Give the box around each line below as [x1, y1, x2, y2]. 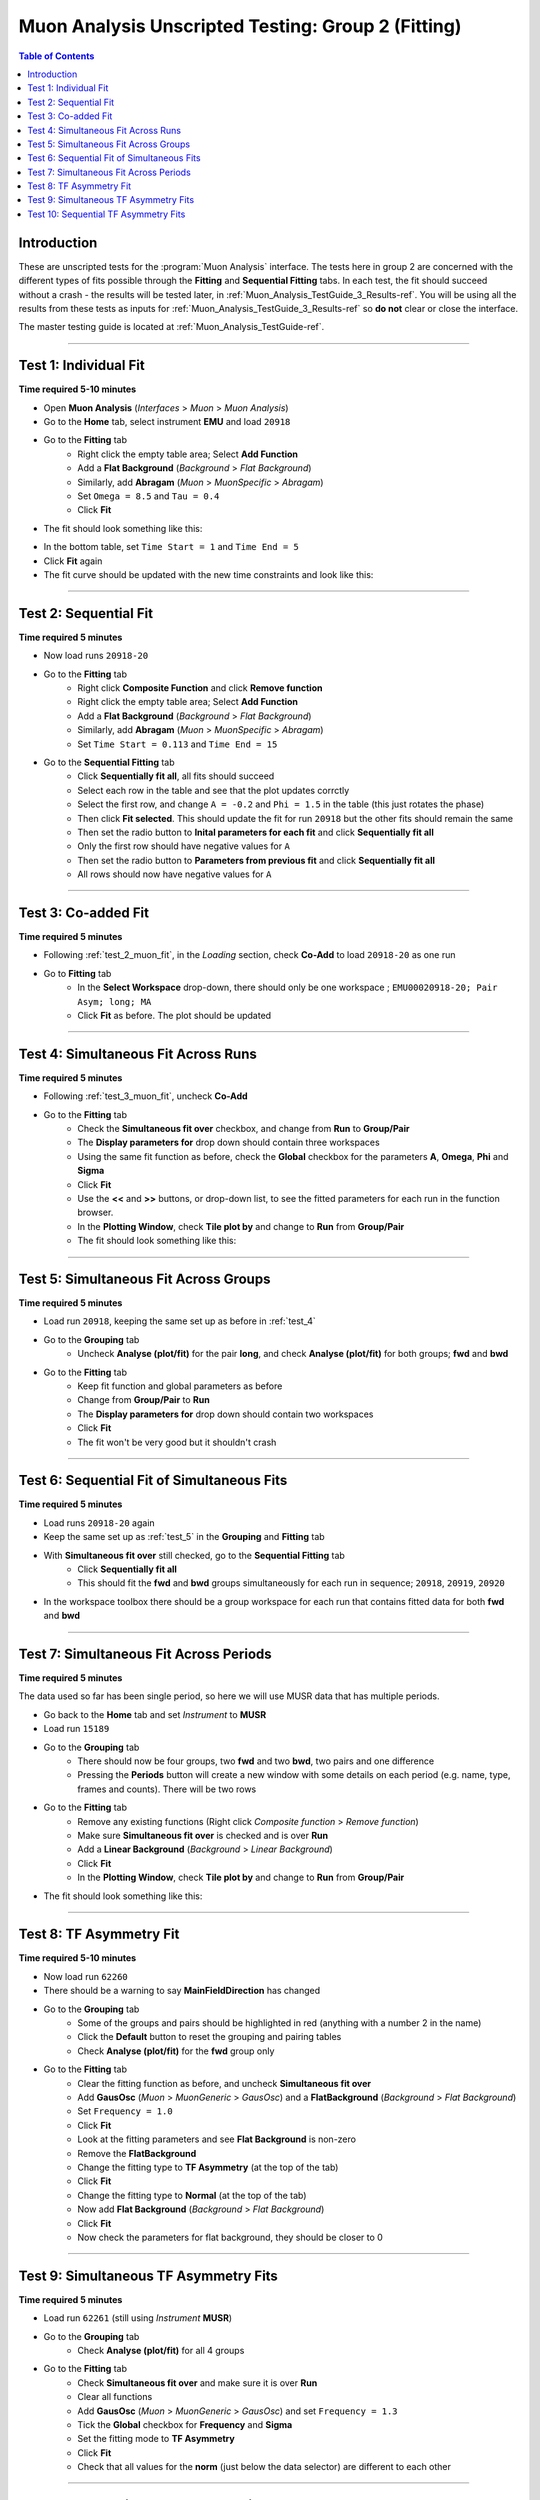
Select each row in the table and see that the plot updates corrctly [77, 784, 350, 796]
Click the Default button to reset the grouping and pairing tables [77, 2031, 342, 2043]
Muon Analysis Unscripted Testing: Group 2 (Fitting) [18, 15, 462, 37]
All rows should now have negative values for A [77, 868, 272, 880]
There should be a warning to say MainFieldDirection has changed [43, 1985, 321, 1997]
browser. [77, 1206, 114, 1219]
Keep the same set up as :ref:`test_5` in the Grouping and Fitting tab [43, 1531, 325, 1543]
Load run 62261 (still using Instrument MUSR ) [43, 2312, 233, 2324]
